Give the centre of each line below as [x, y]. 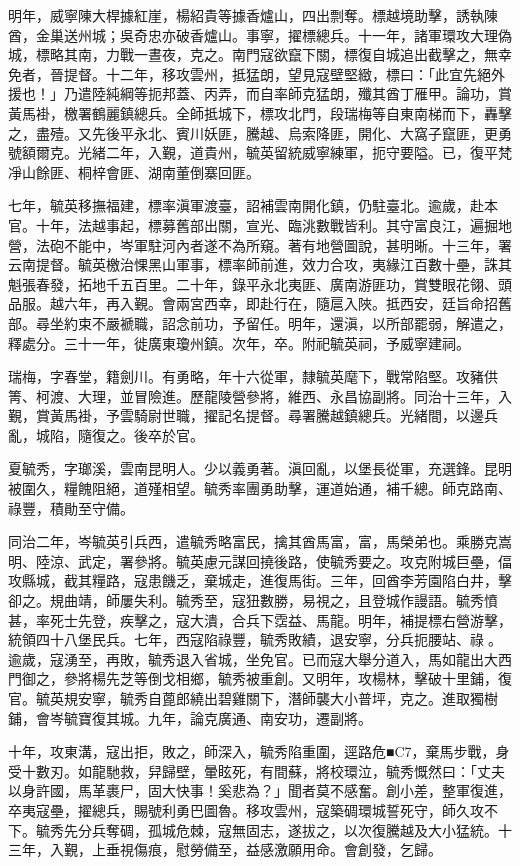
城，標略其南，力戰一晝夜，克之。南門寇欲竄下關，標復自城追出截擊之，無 [253, 54]
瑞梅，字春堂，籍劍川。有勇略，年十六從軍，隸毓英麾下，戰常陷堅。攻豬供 [253, 376]
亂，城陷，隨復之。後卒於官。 [106, 434]
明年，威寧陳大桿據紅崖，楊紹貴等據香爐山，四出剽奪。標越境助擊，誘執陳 [253, 15]
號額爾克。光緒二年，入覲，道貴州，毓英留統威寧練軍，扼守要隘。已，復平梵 [260, 152]
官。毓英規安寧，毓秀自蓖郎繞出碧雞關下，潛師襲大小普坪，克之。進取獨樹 [253, 698]
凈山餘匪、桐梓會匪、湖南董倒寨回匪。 [134, 171]
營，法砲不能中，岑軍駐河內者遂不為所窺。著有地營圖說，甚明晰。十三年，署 [260, 244]
